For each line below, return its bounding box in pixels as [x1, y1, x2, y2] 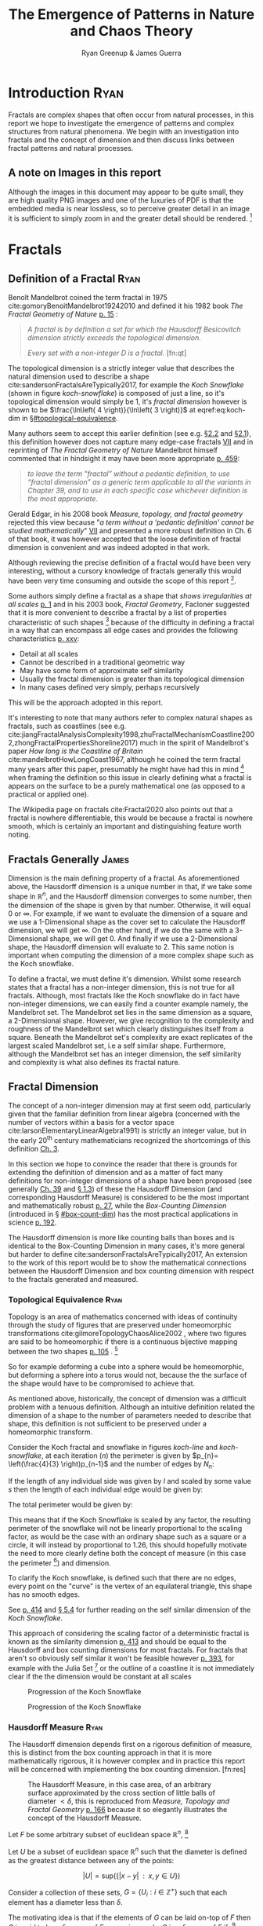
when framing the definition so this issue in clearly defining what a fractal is [8, 773, 252, 782]
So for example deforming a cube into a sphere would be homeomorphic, [8, 1362, 245, 1371]
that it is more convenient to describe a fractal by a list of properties [8, 607, 227, 617]
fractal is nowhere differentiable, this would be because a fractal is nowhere [8, 813, 253, 822]
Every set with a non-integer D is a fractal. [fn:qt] [27, 348, 187, 358]
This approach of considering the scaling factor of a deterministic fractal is [8, 1628, 250, 1639]
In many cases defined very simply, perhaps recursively [19, 683, 200, 692]
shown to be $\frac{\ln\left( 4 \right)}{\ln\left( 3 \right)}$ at [8, 405, 196, 415]
